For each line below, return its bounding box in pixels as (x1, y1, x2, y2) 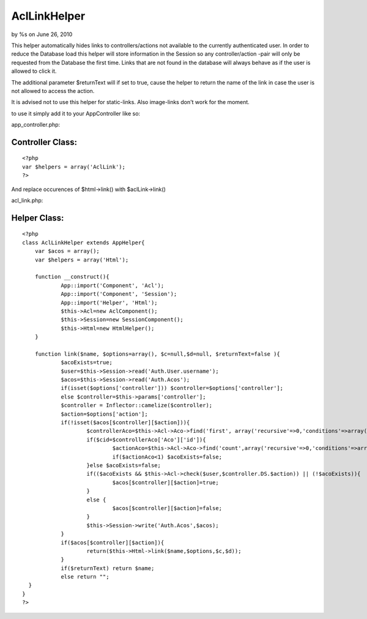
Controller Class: (11, 137, 78, 147)
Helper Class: (11, 212, 64, 223)
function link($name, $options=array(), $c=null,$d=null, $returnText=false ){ (34, 350, 281, 358)
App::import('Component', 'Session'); (61, 291, 177, 298)
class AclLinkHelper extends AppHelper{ (22, 239, 145, 246)
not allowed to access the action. (11, 87, 95, 94)
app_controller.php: (11, 121, 61, 129)
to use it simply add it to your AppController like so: (11, 110, 141, 117)
